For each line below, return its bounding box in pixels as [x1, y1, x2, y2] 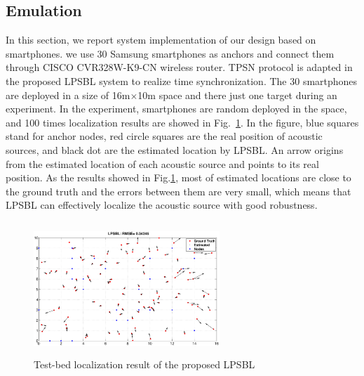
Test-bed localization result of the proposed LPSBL [34, 357, 255, 372]
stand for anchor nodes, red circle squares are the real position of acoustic [6, 129, 323, 143]
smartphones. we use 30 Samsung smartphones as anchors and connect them [6, 46, 335, 60]
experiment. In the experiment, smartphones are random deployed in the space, [6, 101, 347, 116]
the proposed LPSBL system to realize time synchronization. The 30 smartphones [6, 73, 358, 88]
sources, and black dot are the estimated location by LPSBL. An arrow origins [6, 142, 344, 157]
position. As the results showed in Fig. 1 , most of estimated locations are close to [6, 170, 351, 185]
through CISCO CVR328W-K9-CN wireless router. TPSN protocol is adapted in [6, 60, 353, 74]
